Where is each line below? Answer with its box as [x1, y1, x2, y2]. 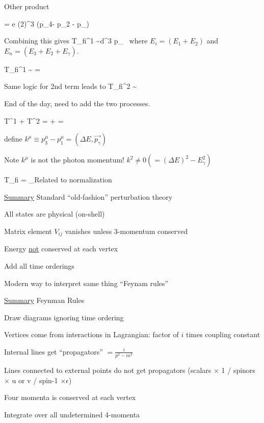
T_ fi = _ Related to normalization [4, 174, 112, 185]
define [4, 133, 22, 144]
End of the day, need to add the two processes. [4, 98, 150, 108]
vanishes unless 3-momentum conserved [65, 225, 188, 236]
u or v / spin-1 [12, 374, 58, 385]
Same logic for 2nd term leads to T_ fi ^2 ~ [4, 81, 137, 91]
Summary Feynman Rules [4, 295, 85, 306]
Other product [4, 1, 49, 11]
